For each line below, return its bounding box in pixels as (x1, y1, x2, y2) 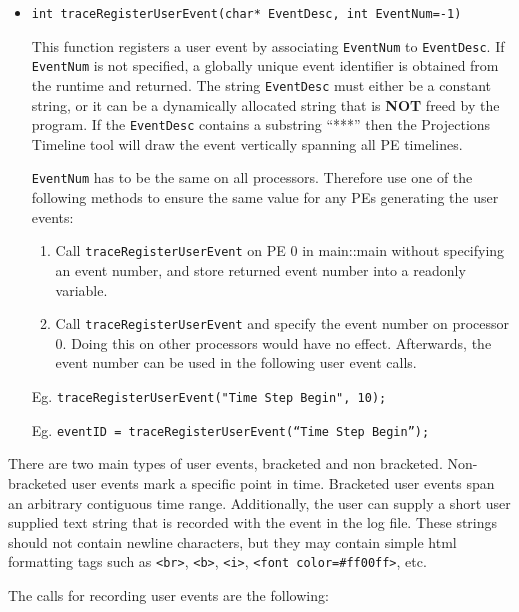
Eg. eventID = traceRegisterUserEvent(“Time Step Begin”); (31, 419, 430, 440)
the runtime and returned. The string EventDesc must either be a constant (31, 74, 491, 95)
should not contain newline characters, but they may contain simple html (8, 531, 457, 552)
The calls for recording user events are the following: (8, 584, 329, 605)
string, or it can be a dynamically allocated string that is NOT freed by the (31, 94, 500, 115)
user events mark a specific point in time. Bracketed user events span (71, 472, 495, 493)
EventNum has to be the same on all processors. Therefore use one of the (31, 167, 473, 188)
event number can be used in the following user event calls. (55, 352, 417, 373)
